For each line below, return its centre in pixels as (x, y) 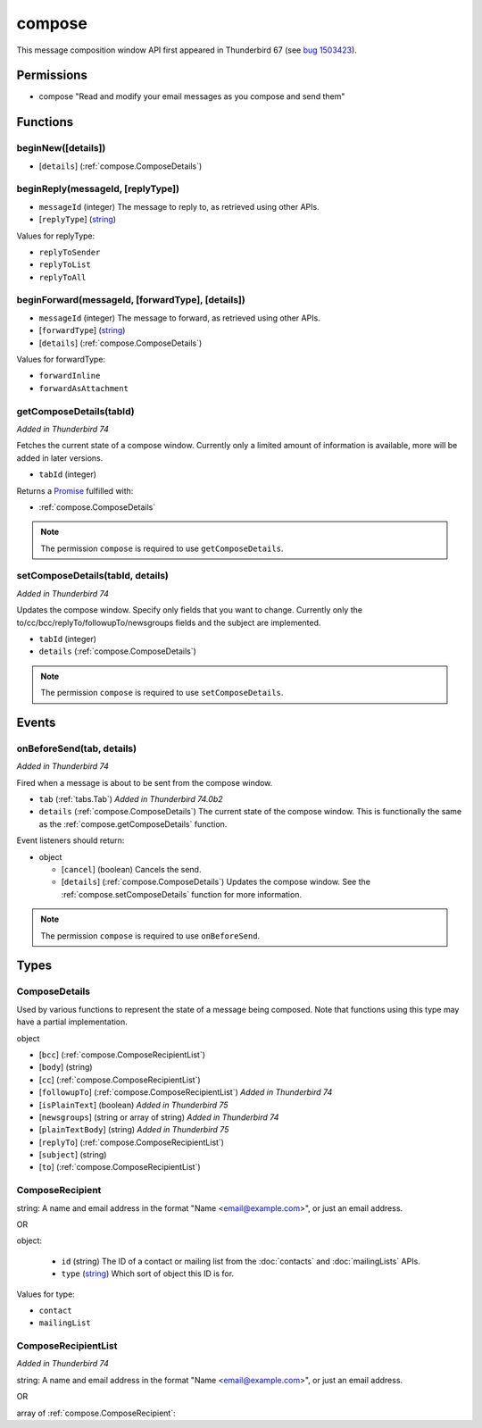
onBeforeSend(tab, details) (77, 748)
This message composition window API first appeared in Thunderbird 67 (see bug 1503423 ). (187, 50)
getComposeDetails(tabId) (75, 411)
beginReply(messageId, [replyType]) (98, 189)
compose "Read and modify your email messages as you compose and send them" (192, 96)
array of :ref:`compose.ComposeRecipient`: (96, 1413)
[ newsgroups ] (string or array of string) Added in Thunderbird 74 (159, 1117)
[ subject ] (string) (73, 1155)
